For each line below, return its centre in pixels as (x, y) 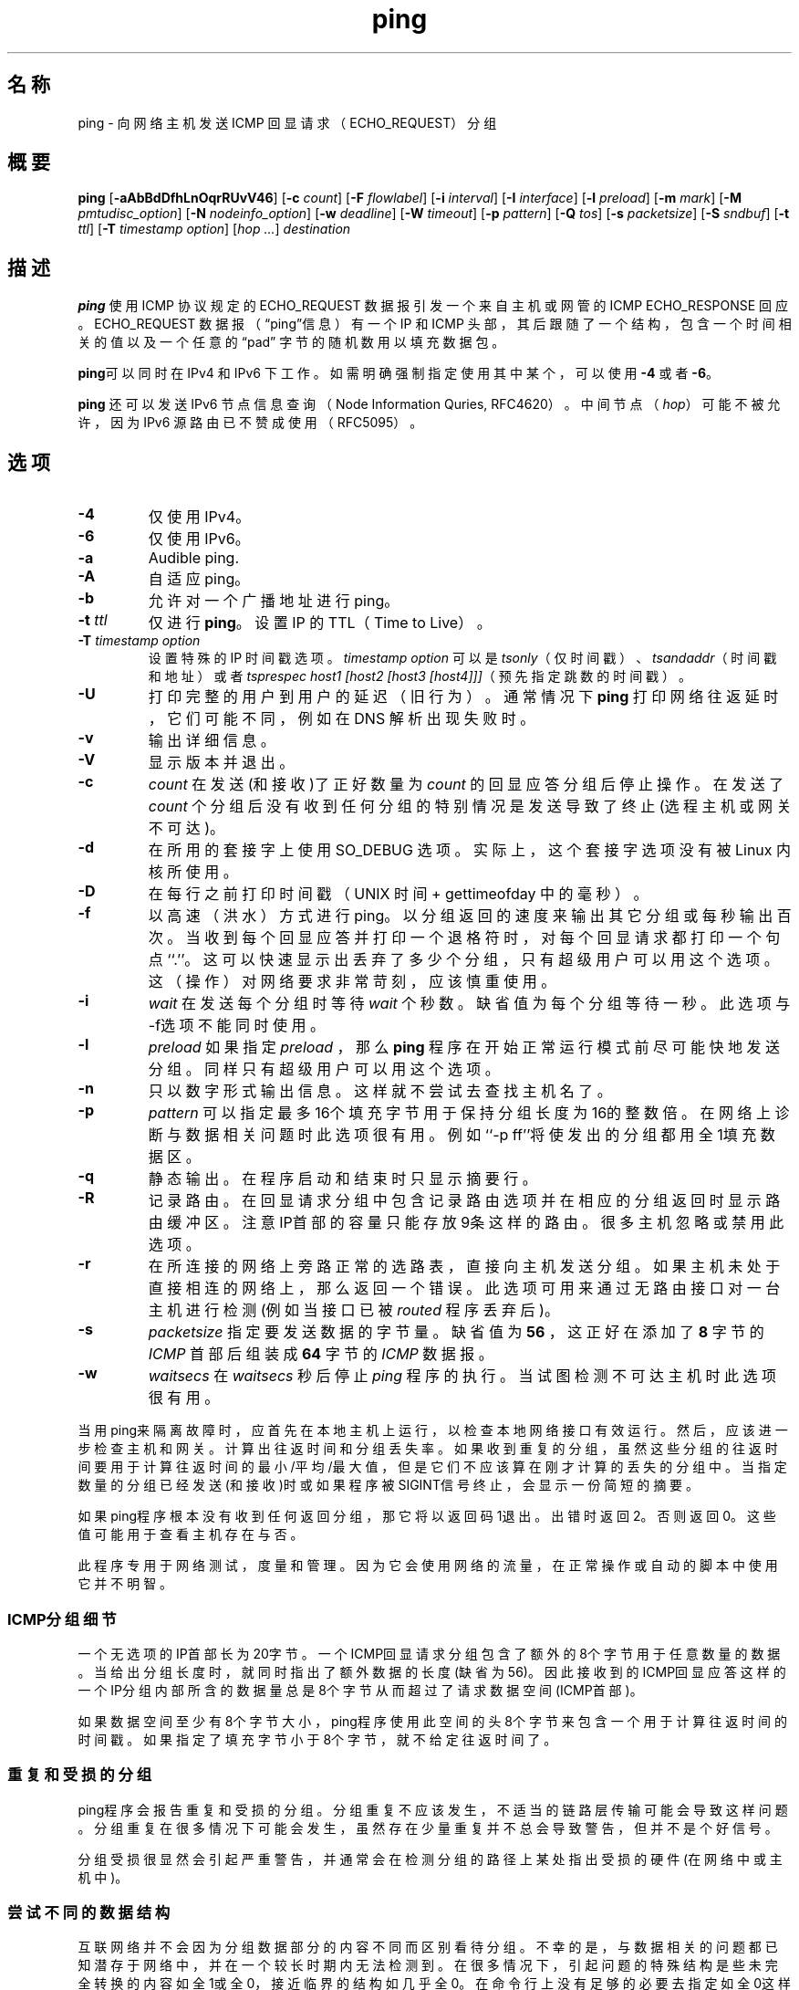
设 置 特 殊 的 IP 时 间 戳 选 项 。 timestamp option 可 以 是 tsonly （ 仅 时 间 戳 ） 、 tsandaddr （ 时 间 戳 (462, 658)
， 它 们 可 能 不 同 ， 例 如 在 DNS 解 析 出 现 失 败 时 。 (342, 719)
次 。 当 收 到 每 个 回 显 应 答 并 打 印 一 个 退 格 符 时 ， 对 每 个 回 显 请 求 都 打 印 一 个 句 (464, 938)
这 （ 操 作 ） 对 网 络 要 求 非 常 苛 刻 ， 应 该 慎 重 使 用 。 (352, 982)
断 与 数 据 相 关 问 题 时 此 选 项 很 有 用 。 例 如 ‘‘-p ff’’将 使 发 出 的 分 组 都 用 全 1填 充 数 (462, 1135)
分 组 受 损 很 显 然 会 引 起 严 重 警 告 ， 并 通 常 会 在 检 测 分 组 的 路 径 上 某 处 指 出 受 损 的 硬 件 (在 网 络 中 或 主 (430, 1859)
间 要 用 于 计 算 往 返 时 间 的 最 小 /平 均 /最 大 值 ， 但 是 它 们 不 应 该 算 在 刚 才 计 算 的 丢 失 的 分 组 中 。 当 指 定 (432, 1467)
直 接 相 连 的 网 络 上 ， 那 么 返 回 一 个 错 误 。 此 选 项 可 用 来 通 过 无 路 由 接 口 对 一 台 (464, 1288)
